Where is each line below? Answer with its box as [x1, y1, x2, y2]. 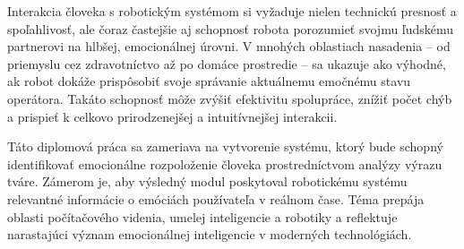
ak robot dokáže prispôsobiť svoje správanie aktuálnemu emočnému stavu [7, 72, 411, 90]
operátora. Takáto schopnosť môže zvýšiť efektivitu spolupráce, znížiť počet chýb [7, 89, 452, 107]
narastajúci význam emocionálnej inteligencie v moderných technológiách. [7, 225, 412, 244]
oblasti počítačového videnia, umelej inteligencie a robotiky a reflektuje [7, 207, 398, 226]
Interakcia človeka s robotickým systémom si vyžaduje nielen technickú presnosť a [7, 2, 457, 20]
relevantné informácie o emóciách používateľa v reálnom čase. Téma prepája [7, 189, 425, 208]
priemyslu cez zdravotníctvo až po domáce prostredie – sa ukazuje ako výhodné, [7, 54, 446, 73]
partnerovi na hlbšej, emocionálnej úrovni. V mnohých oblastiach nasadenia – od [7, 37, 451, 56]
